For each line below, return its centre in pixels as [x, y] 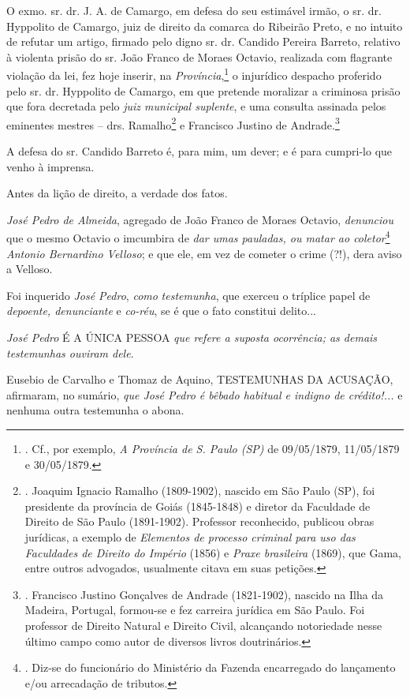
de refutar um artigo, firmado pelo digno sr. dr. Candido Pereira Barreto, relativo [203, 41]
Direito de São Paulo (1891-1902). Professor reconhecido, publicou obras [199, 521]
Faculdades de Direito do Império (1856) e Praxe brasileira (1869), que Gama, [213, 552]
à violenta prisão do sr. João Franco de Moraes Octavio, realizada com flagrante [199, 56]
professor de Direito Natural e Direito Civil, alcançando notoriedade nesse [203, 625]
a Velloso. [30, 269]
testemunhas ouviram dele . [70, 352]
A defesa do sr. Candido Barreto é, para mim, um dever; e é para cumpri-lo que [199, 151]
